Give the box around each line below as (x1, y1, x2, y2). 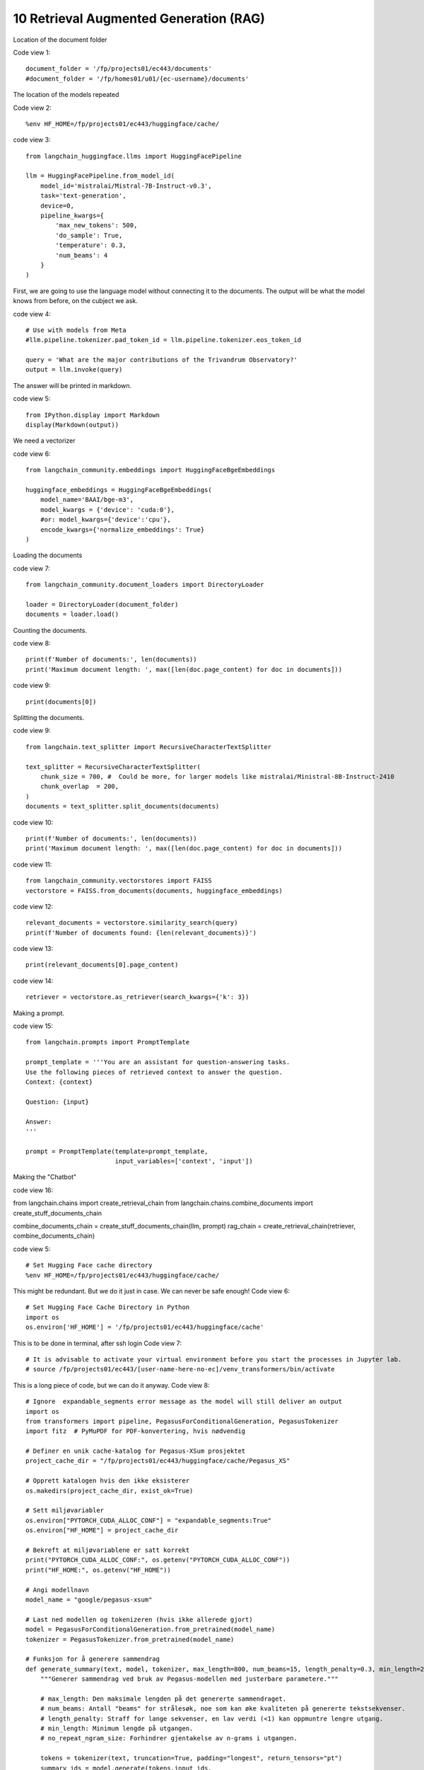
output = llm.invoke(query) (25, 365, 123, 374)
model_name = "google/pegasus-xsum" (25, 1595, 153, 1604)
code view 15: (13, 1022, 53, 1030)
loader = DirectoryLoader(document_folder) (25, 600, 179, 608)
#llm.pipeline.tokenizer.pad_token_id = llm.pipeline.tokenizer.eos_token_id (25, 336, 302, 344)
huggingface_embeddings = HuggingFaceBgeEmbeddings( (25, 486, 212, 493)
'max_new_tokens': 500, (55, 222, 138, 229)
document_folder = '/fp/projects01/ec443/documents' (25, 64, 212, 73)
